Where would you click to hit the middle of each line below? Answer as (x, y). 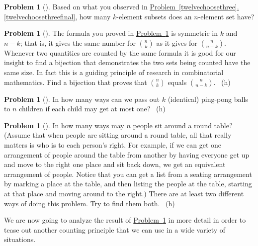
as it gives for (177, 42)
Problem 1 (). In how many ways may (64, 125)
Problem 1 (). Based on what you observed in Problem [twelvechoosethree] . (122, 6)
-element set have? (226, 16)
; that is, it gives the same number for (78, 42)
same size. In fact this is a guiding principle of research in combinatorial (114, 72)
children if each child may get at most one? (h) (92, 109)
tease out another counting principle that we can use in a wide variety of (115, 229)
